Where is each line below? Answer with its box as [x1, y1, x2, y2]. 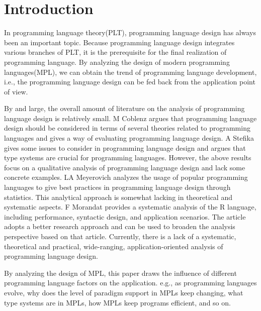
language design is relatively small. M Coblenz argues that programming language [4, 113, 257, 123]
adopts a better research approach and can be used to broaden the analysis [4, 221, 235, 232]
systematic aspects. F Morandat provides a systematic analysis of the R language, [4, 201, 256, 212]
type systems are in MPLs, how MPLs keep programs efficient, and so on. [4, 297, 231, 307]
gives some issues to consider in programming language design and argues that [4, 142, 246, 153]
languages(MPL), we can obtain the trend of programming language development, [4, 66, 257, 77]
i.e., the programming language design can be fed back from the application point [4, 76, 255, 87]
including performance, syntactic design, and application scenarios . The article [4, 211, 246, 222]
